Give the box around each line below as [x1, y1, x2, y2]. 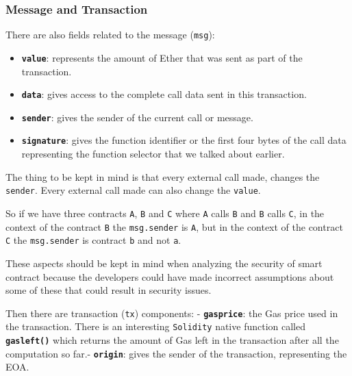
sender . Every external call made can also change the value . [5, 183, 261, 197]
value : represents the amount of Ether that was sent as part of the [21, 50, 303, 64]
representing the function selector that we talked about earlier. [21, 147, 285, 161]
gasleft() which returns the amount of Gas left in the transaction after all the [5, 333, 339, 347]
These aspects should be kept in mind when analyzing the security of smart [5, 255, 323, 270]
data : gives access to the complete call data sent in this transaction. [21, 87, 307, 101]
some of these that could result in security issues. [5, 283, 212, 297]
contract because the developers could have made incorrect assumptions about [5, 269, 334, 284]
